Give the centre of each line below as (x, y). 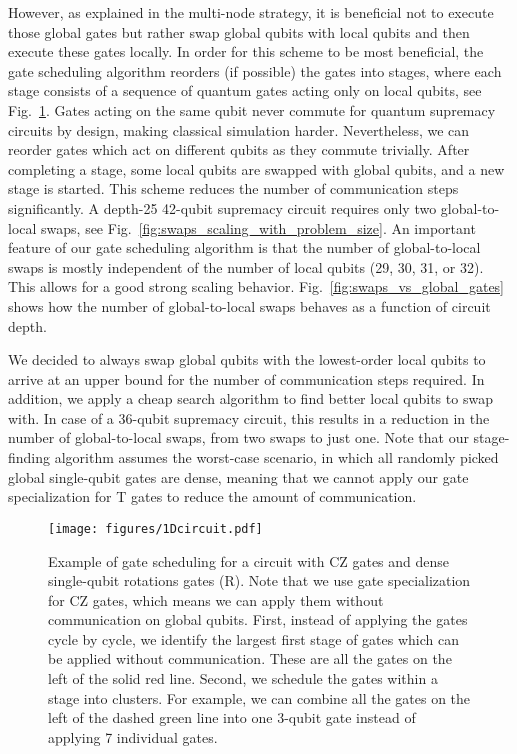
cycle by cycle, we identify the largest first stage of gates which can (253, 638)
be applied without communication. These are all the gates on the (250, 658)
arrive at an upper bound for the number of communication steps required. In (246, 378)
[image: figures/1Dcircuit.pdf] (155, 528)
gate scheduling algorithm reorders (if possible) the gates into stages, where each (255, 70)
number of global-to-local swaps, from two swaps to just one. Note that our (238, 437)
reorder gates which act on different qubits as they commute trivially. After (239, 149)
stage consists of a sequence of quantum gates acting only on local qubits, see (245, 90)
